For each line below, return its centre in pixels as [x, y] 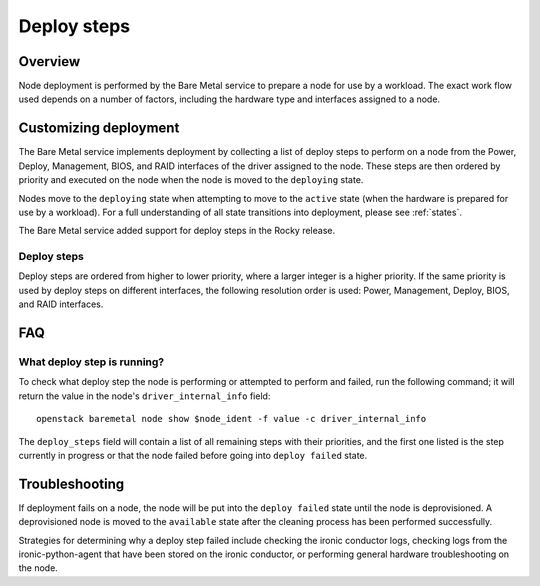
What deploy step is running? [91, 362]
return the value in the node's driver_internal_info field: [144, 396]
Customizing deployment [99, 128]
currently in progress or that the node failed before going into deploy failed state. [193, 455]
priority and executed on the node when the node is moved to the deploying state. [191, 180]
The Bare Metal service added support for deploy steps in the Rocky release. [176, 231]
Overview [49, 61]
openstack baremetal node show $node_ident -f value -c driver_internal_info [231, 419]
